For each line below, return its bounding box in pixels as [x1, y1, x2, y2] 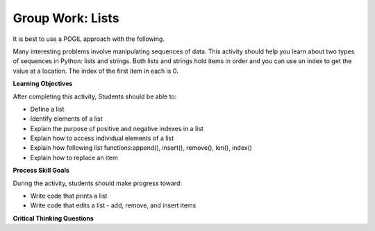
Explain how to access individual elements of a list [30, 134, 174, 142]
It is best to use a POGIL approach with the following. [12, 35, 165, 43]
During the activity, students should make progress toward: [12, 179, 183, 187]
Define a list [30, 105, 65, 113]
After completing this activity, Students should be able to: [12, 92, 177, 101]
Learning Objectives [12, 80, 73, 88]
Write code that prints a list [30, 191, 108, 200]
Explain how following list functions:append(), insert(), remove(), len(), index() [30, 144, 253, 152]
